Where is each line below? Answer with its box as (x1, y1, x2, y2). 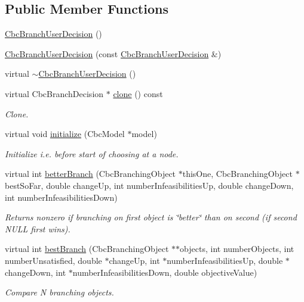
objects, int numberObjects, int (180, 242, 294, 255)
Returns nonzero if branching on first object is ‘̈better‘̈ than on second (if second (5, 211, 297, 223)
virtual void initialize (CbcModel (5, 127, 125, 140)
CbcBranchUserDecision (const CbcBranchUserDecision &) (5, 47, 222, 60)
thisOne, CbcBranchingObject (182, 167, 293, 180)
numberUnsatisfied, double (5, 254, 102, 266)
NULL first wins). (5, 222, 70, 235)
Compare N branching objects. (5, 286, 114, 298)
